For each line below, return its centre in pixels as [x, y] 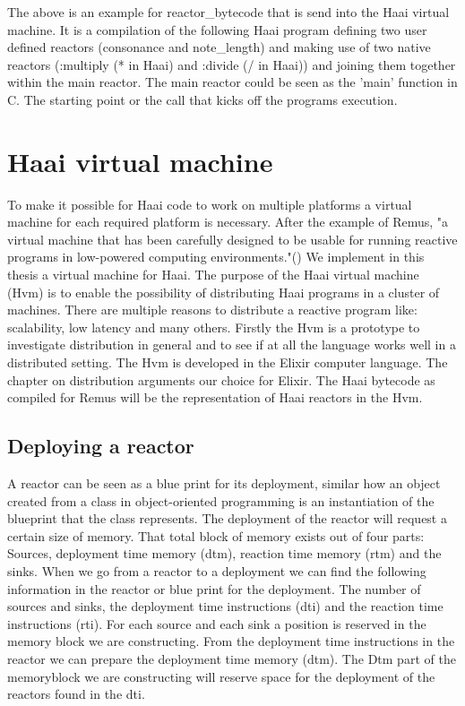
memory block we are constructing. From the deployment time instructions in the [231, 641]
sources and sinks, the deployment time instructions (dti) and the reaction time [225, 606]
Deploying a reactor [101, 446]
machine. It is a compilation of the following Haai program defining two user [217, 29]
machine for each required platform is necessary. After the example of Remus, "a [228, 222]
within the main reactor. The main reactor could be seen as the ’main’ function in [232, 82]
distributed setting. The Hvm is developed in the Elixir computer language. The [228, 362]
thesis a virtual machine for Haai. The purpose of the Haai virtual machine [213, 275]
